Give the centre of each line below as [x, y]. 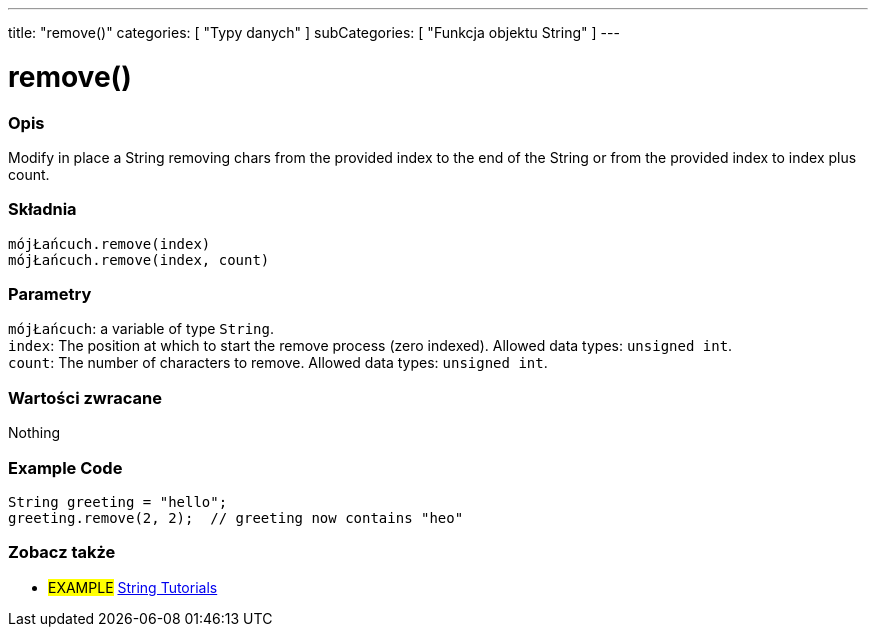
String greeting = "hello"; [118, 501]
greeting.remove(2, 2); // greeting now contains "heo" [236, 517]
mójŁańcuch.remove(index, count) [139, 259]
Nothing [34, 433]
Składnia [42, 209]
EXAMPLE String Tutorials [133, 587]
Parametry [50, 294]
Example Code [65, 467]
